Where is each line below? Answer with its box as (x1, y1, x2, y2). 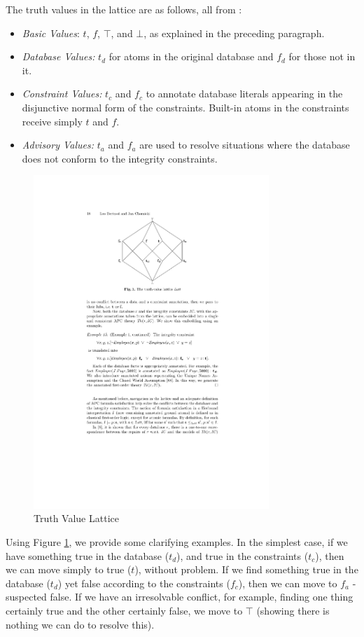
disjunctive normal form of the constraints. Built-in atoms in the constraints (22, 100, 349, 114)
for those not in (288, 49, 356, 64)
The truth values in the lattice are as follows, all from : (6, 2, 242, 16)
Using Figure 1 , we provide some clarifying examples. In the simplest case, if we (6, 534, 348, 549)
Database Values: (22, 49, 95, 64)
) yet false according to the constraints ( (57, 575, 230, 590)
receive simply (22, 114, 83, 128)
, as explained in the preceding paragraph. (143, 25, 325, 40)
